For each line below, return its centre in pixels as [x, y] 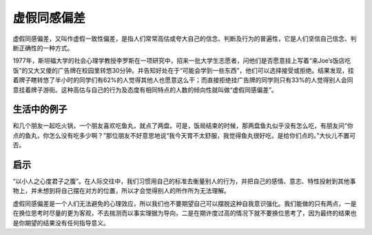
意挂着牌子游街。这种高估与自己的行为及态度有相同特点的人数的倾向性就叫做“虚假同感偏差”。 [145, 90]
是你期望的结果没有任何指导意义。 [61, 223]
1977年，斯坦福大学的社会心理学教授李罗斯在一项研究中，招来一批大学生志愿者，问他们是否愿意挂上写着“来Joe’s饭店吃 [182, 61]
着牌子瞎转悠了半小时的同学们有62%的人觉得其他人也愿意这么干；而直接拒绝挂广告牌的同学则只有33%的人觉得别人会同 [183, 80]
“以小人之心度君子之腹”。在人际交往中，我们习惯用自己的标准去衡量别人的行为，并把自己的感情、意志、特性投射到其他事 [184, 181]
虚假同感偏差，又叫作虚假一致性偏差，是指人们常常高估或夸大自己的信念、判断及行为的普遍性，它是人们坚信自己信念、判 [185, 39]
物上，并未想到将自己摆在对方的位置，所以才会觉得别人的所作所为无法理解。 [121, 191]
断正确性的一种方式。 [43, 48]
